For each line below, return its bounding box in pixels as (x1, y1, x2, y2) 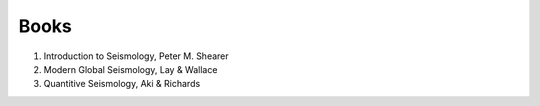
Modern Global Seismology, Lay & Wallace (43, 63, 218, 75)
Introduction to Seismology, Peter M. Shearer (43, 50, 229, 62)
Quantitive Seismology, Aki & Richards (43, 78, 201, 90)
